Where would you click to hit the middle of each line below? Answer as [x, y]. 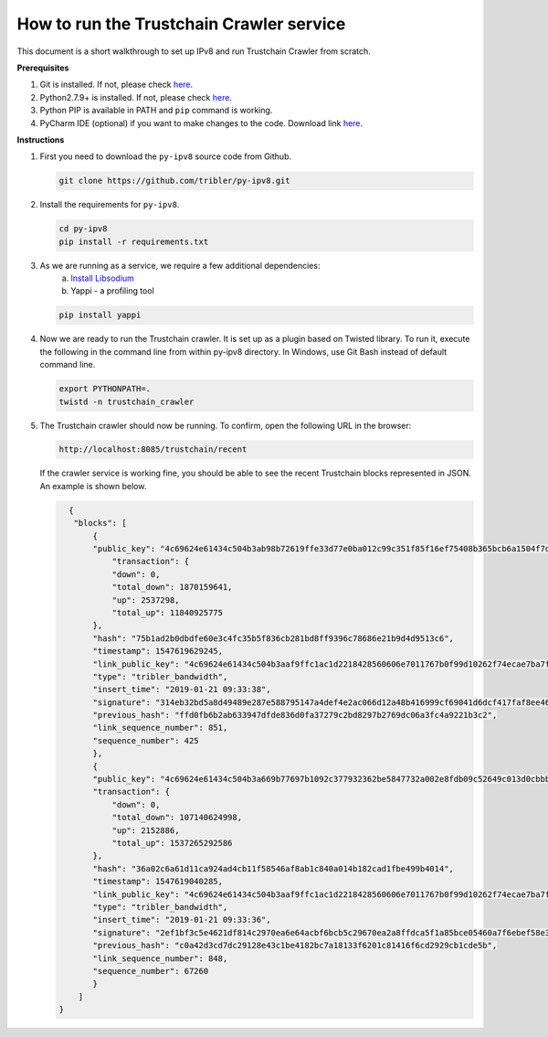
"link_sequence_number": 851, [160, 728]
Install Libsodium [102, 278]
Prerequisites [43, 68]
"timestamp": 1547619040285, [158, 882]
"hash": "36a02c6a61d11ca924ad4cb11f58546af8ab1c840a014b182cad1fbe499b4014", [273, 868]
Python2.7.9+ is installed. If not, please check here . [136, 97]
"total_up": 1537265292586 [172, 843]
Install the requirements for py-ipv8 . [110, 205]
